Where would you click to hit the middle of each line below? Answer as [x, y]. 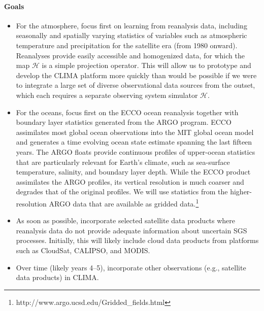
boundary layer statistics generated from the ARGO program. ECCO [124, 122]
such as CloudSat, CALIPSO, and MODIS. [83, 250]
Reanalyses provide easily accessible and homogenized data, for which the [130, 55]
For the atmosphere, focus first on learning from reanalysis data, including [131, 25]
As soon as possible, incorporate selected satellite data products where [126, 220]
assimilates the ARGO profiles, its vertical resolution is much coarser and [130, 181]
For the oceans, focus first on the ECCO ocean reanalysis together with [127, 112]
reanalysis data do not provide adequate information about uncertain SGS [131, 230]
